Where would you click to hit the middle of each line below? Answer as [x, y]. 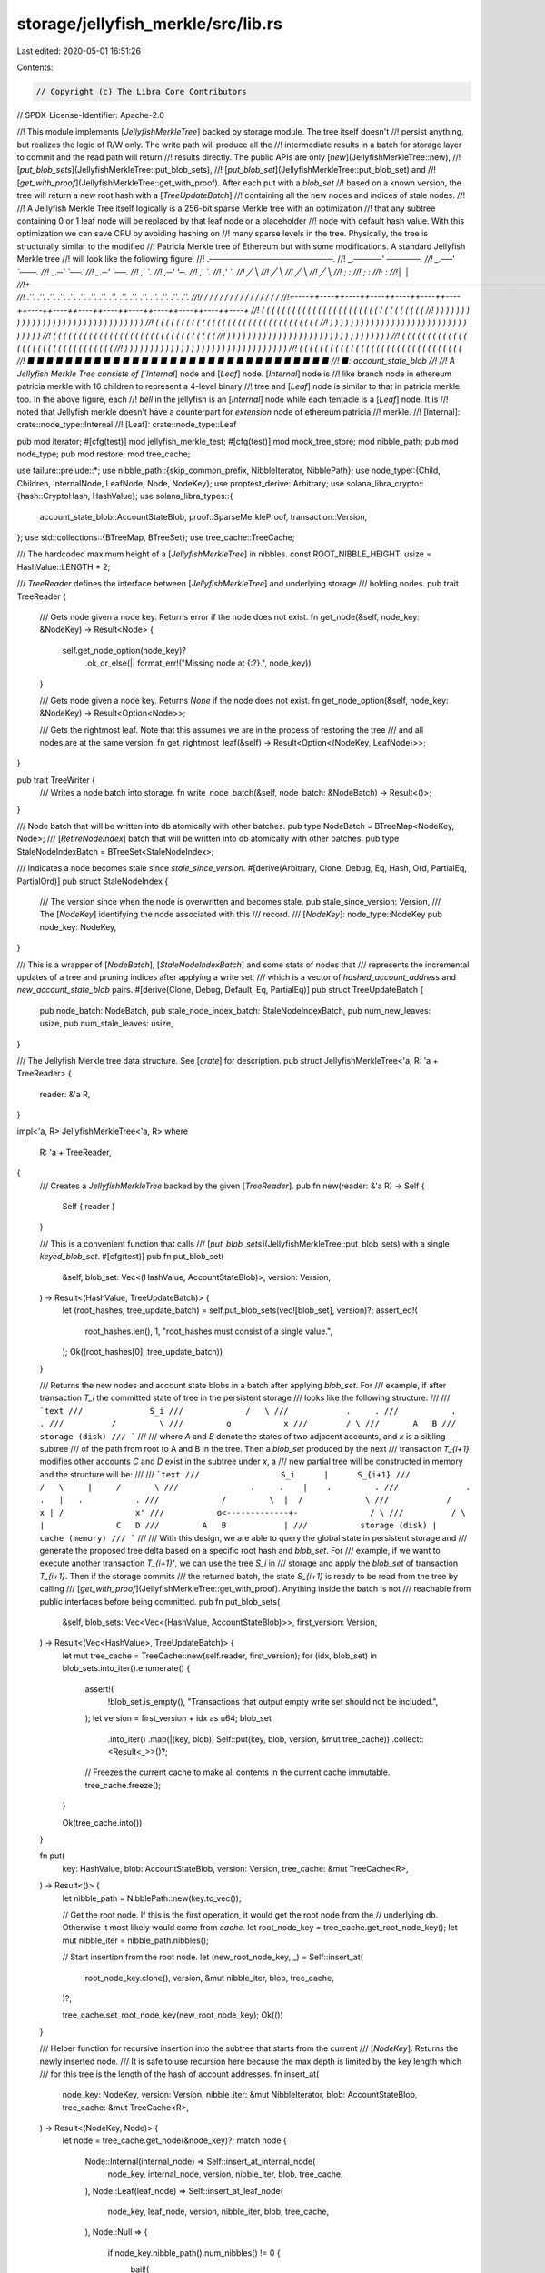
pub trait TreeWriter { [56, 780]
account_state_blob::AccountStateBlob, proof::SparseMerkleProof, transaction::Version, [203, 516]
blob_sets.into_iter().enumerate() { [126, 1668]
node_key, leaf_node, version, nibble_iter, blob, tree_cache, [218, 2212]
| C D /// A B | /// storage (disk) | [238, 1526]
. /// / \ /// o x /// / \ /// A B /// [248, 1424]
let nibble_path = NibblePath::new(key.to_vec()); [152, 1898]
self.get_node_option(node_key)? [124, 650]
